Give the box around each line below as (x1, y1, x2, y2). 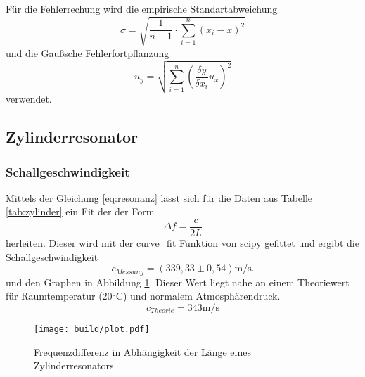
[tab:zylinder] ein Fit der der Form (6, 204, 155, 219)
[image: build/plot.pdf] (34, 324, 150, 334)
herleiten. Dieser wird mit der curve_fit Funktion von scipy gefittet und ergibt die (6, 236, 359, 250)
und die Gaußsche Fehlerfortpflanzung (6, 46, 169, 60)
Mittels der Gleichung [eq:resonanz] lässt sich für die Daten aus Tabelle (6, 190, 313, 205)
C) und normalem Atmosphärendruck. (115, 288, 281, 303)
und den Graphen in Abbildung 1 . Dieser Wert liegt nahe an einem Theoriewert (6, 274, 350, 289)
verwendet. (6, 91, 52, 106)
